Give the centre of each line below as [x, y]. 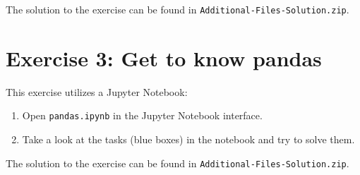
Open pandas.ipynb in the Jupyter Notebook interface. [142, 115]
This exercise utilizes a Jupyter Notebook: [97, 91]
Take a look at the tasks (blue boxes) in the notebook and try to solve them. [188, 139]
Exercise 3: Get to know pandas [164, 58]
